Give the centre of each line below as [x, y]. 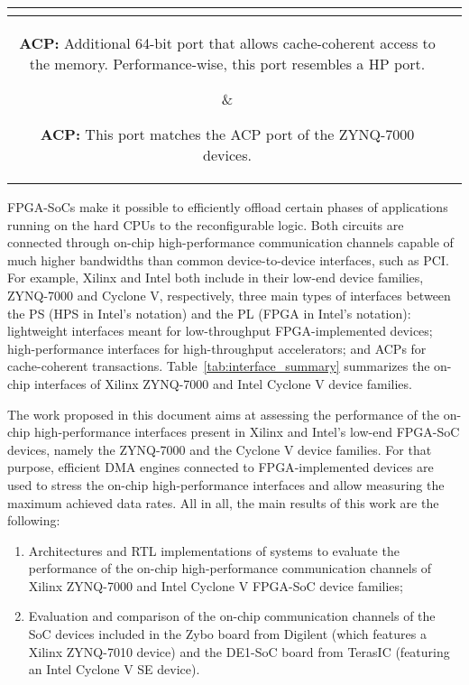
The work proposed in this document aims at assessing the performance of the [223, 414]
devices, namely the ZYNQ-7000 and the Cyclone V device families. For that [220, 449]
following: [34, 520]
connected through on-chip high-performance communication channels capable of [230, 242]
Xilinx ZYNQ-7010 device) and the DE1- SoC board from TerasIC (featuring [239, 651]
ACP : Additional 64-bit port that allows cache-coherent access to [227, 43]
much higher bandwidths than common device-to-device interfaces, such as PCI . [228, 259]
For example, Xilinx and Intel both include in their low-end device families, [216, 278]
